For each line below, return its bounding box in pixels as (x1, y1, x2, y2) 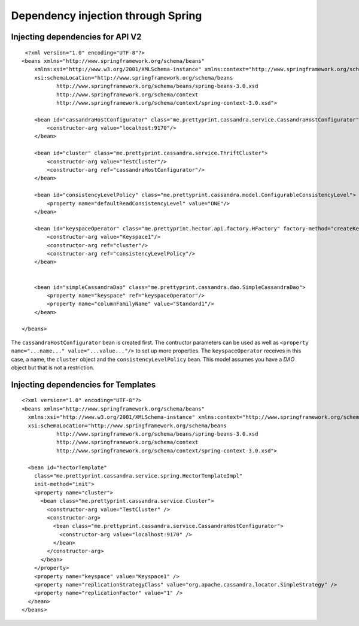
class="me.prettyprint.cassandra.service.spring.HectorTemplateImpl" (34, 472, 243, 479)
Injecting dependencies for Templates (11, 379, 156, 390)
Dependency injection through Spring (11, 9, 202, 22)
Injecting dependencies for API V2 (11, 32, 142, 42)
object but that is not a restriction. (11, 364, 95, 371)
